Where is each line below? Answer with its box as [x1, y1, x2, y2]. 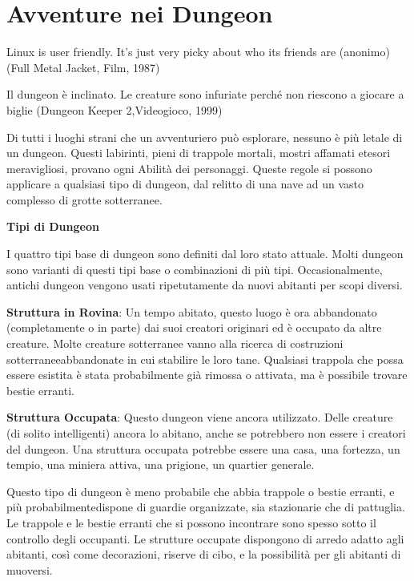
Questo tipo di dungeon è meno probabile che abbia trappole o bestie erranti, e [6, 482, 395, 499]
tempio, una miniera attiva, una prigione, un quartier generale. [6, 456, 315, 473]
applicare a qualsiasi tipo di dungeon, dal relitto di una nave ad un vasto [6, 176, 364, 192]
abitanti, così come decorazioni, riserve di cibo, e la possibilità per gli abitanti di [6, 546, 401, 563]
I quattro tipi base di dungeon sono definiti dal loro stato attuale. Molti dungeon [6, 245, 404, 262]
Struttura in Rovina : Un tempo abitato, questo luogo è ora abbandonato [6, 303, 377, 320]
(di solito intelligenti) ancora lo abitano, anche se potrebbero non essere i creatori [6, 425, 406, 441]
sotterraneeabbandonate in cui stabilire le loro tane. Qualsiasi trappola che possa [6, 350, 404, 367]
